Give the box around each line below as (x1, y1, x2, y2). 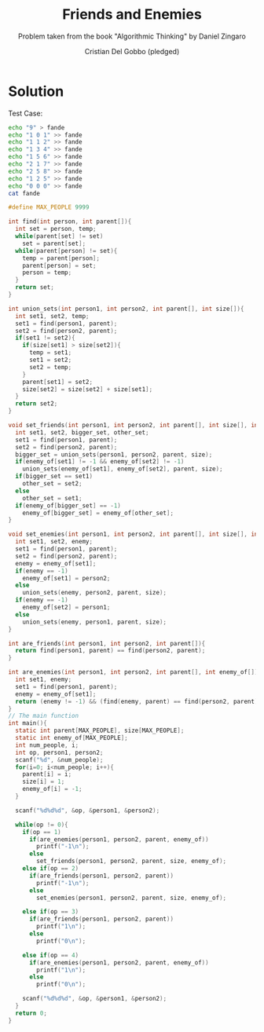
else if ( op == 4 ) (22, 951, 79, 959)
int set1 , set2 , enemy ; (15, 538, 93, 546)
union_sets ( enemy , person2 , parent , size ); (22, 589, 167, 597)
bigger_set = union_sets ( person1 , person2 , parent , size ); (15, 450, 213, 459)
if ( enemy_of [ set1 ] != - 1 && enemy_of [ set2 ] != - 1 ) (15, 458, 185, 466)
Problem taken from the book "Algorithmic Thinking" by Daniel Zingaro (18, 31, 246, 41)
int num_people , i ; (15, 741, 79, 749)
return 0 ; (15, 1009, 47, 1017)
